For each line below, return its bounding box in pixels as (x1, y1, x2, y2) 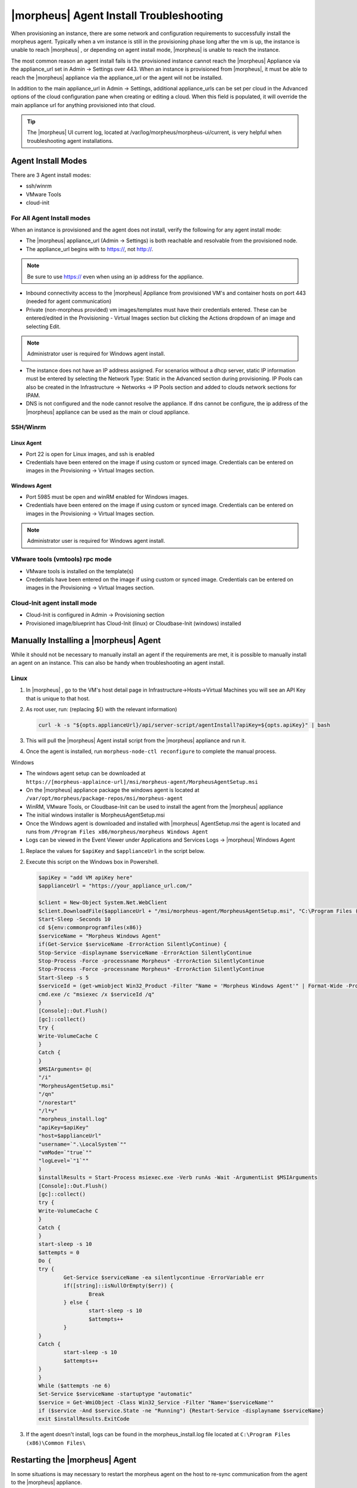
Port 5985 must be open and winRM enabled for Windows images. (26, 493, 189, 500)
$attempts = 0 (38, 1249, 80, 1256)
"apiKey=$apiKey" (38, 1124, 89, 1131)
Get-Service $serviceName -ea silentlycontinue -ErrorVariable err (63, 1274, 265, 1281)
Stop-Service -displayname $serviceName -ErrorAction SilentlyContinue (38, 949, 252, 956)
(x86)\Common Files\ (26, 1439, 86, 1446)
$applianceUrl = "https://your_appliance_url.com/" (38, 883, 193, 889)
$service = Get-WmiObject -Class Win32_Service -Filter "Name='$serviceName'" (38, 1399, 274, 1406)
